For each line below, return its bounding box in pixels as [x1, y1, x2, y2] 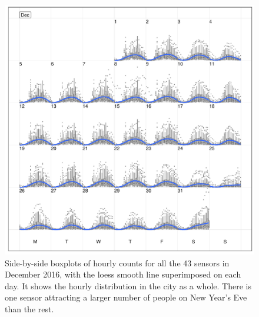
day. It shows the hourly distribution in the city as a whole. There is [5, 279, 251, 292]
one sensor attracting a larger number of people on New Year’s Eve [5, 291, 247, 303]
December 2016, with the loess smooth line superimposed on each [5, 268, 241, 280]
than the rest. [5, 302, 54, 315]
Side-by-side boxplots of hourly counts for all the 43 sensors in [5, 256, 230, 269]
